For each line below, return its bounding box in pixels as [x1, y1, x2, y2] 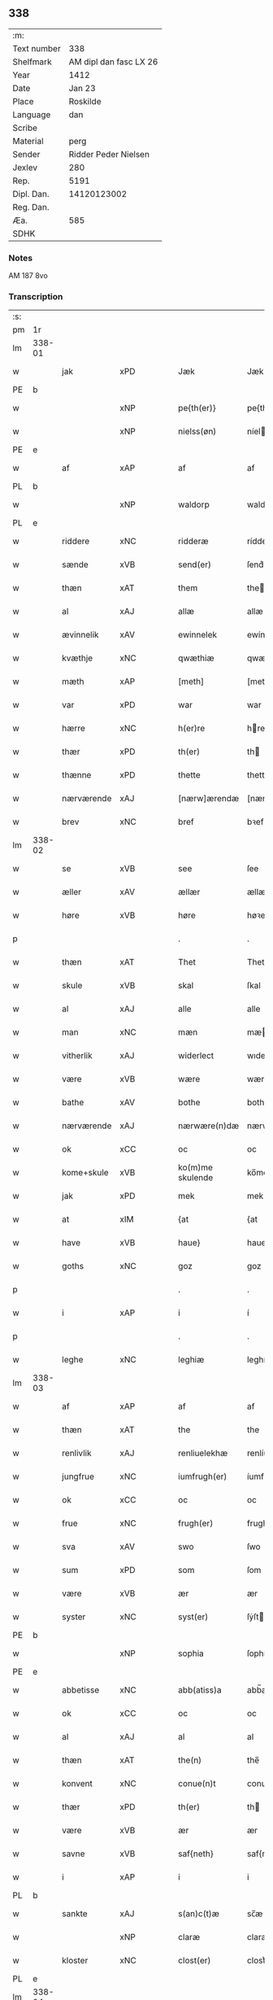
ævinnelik [62, 630, 99, 641]
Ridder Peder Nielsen [68, 148, 150, 159]
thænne [62, 769, 92, 781]
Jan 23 [68, 82, 96, 94]
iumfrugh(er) [178, 1471, 227, 1483]
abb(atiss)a [178, 1684, 222, 1696]
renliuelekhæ [178, 1448, 228, 1459]
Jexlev [12, 162, 38, 173]
